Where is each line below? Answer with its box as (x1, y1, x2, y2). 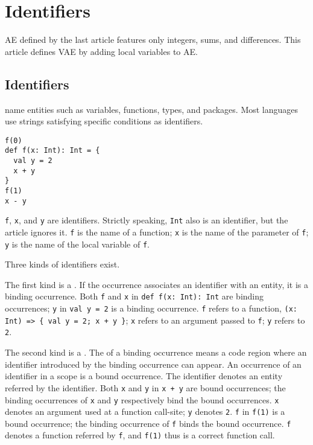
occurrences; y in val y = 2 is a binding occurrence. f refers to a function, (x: (5, 302, 297, 315)
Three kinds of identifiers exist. (5, 258, 120, 271)
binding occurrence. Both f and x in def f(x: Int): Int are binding (5, 290, 264, 303)
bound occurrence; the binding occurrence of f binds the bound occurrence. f (5, 417, 291, 429)
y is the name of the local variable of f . (5, 237, 150, 250)
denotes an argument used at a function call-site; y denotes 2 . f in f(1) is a (5, 405, 285, 418)
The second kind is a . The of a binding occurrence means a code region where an (5, 346, 307, 359)
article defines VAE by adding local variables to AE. (5, 45, 198, 57)
